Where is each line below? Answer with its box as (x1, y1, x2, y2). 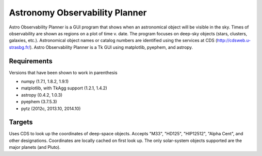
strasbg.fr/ (9, 44, 30, 50)
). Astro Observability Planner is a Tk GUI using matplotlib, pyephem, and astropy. (30, 44, 193, 50)
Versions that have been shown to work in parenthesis (9, 70, 117, 75)
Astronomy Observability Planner (9, 7, 147, 18)
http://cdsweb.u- (217, 38, 251, 43)
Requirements (9, 57, 53, 65)
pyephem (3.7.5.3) (21, 99, 57, 105)
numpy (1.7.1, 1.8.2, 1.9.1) (21, 79, 69, 85)
